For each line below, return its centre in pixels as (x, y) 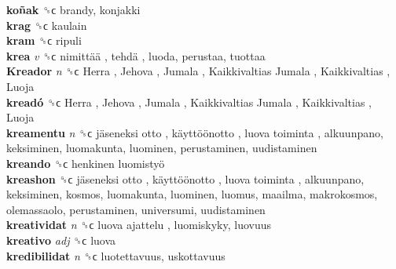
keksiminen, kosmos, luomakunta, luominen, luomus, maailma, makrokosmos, (192, 194)
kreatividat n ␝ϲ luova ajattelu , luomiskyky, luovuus (139, 225)
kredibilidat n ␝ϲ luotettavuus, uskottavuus (116, 255)
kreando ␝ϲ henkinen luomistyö (86, 163)
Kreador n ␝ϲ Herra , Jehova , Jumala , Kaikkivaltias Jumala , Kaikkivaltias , (198, 71)
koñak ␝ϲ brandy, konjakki (73, 9)
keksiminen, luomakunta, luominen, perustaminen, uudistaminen (162, 148)
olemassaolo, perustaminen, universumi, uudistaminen (136, 209)
